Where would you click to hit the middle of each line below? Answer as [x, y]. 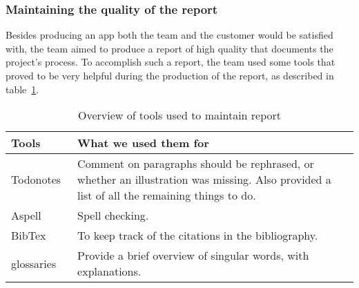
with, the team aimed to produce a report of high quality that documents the [169, 48]
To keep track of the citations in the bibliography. [198, 236]
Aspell [26, 215]
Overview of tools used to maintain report [179, 115]
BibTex [29, 236]
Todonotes [36, 180]
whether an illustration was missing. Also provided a [204, 180]
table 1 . [22, 89]
